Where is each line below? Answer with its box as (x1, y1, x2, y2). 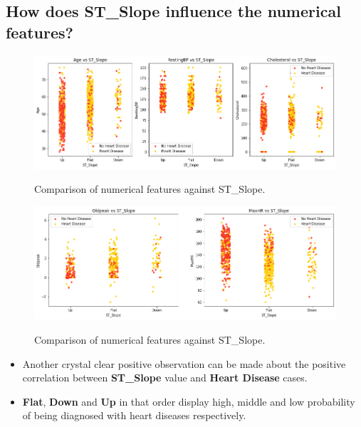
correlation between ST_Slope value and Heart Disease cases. (22, 370, 308, 385)
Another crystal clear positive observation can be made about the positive (22, 356, 346, 371)
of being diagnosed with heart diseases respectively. (22, 408, 246, 423)
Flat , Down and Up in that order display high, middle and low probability (22, 394, 355, 408)
